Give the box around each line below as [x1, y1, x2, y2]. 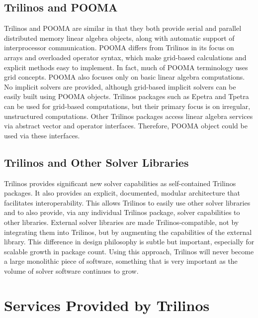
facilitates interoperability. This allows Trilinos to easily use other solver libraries [4, 197, 251, 208]
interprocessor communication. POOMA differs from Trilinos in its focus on [4, 42, 234, 53]
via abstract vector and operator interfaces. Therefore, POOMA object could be [4, 120, 248, 131]
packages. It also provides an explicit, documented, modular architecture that [4, 188, 240, 198]
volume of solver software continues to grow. [4, 265, 139, 276]
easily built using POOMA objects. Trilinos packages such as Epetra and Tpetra [4, 91, 249, 102]
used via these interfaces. [4, 130, 80, 140]
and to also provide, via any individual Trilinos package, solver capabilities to [4, 207, 240, 217]
